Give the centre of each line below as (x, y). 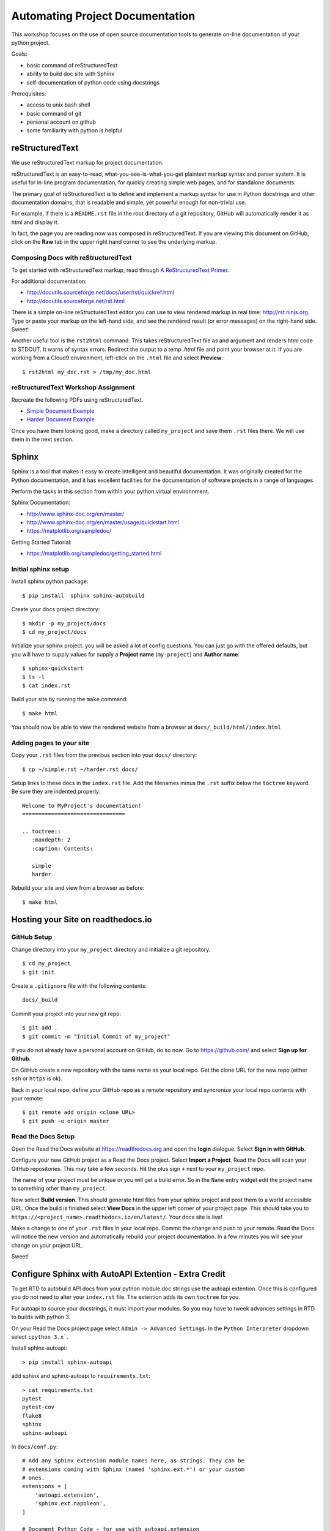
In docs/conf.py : (35, 1446)
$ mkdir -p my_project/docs (64, 623)
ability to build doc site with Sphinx (71, 74)
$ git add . (40, 1028)
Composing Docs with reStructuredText (71, 258)
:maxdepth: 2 (51, 840)
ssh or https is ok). (37, 1078)
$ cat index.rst (46, 685)
